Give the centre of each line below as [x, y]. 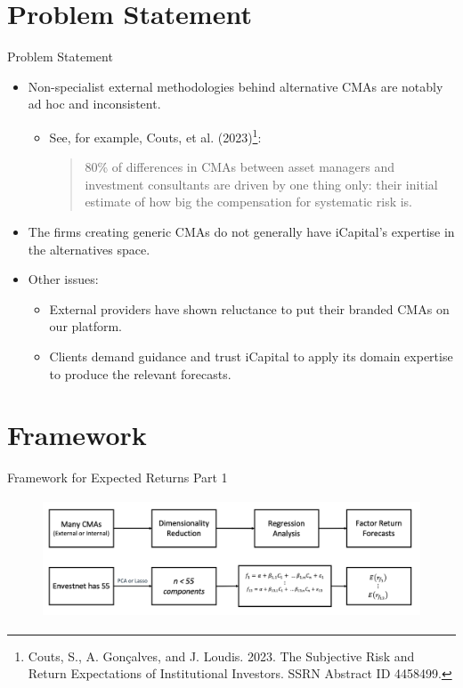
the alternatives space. [89, 249]
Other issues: [63, 279]
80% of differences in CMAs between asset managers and [240, 167]
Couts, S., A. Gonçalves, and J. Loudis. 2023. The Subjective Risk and [221, 656]
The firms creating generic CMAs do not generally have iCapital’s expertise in [241, 231]
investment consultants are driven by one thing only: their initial [261, 184]
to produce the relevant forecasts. [140, 373]
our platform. [85, 326]
